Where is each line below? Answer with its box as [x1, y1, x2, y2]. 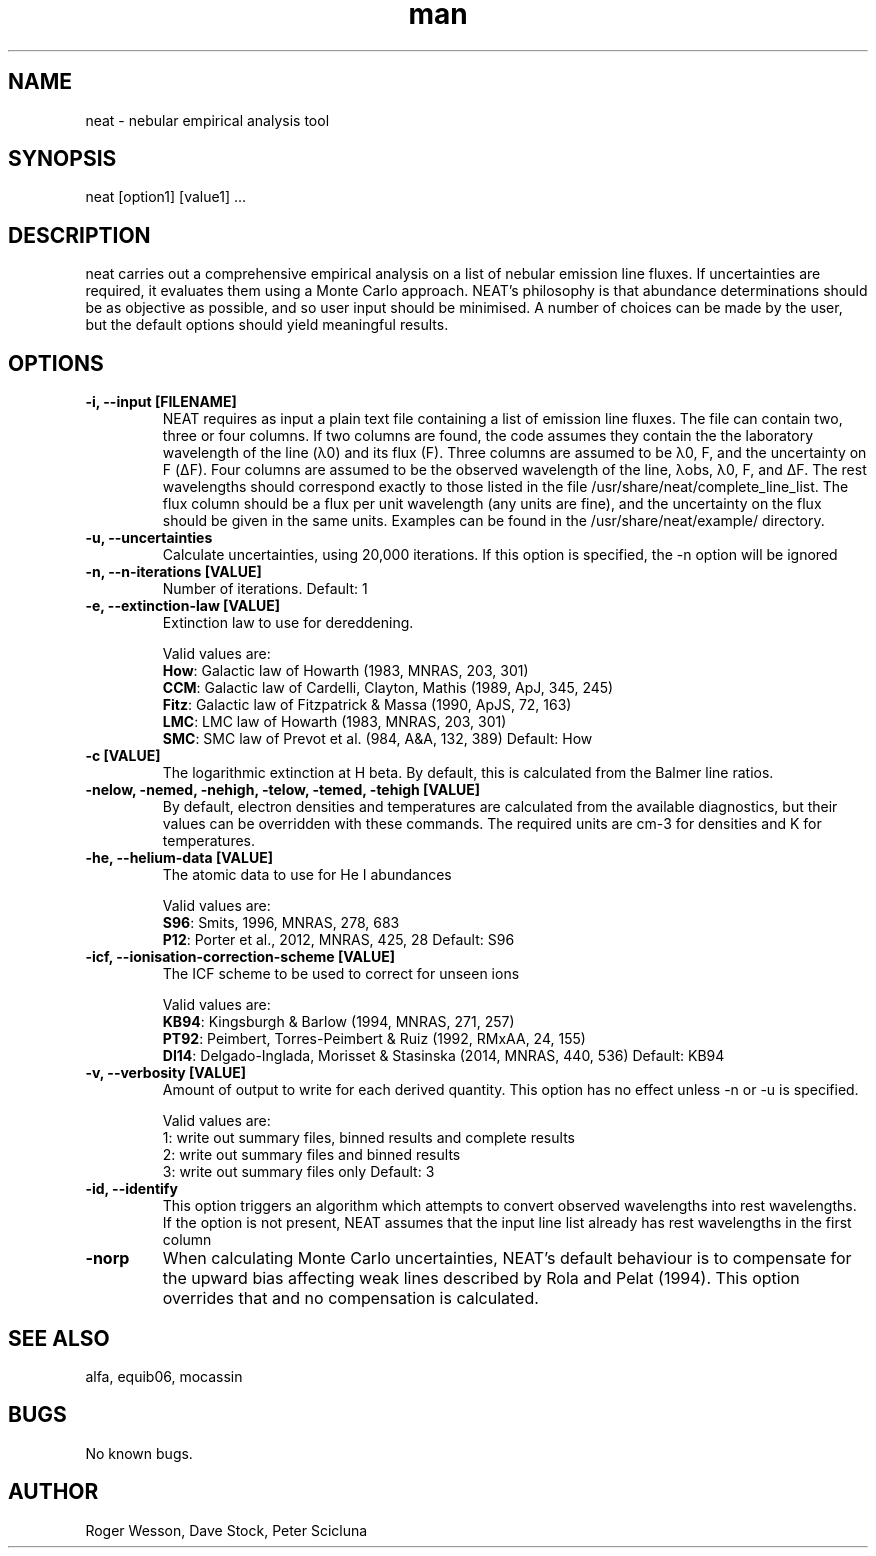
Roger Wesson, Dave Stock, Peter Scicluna [85, 1521, 368, 1539]
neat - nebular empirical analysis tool [85, 111, 330, 129]
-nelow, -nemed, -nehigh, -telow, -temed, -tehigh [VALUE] [85, 781, 481, 799]
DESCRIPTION [8, 222, 151, 248]
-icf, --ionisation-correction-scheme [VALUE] [85, 948, 395, 966]
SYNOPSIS [8, 146, 117, 172]
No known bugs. [85, 1444, 193, 1462]
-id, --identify [85, 1180, 178, 1198]
